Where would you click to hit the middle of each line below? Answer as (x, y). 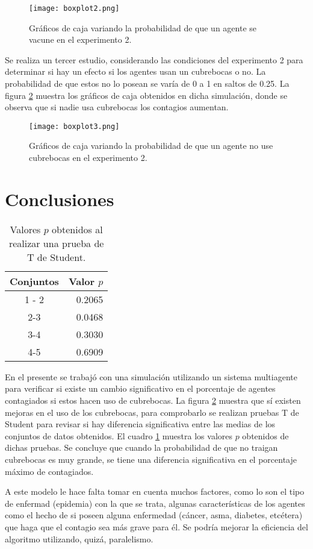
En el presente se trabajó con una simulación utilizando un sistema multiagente (151, 376)
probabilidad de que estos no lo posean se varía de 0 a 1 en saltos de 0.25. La (147, 83)
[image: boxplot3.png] (74, 126)
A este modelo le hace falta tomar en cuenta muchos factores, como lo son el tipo (155, 491)
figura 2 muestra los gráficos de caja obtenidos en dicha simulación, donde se (146, 95)
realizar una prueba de (56, 243)
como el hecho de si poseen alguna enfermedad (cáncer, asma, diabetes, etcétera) (154, 515)
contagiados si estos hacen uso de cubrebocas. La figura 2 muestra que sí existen (153, 400)
